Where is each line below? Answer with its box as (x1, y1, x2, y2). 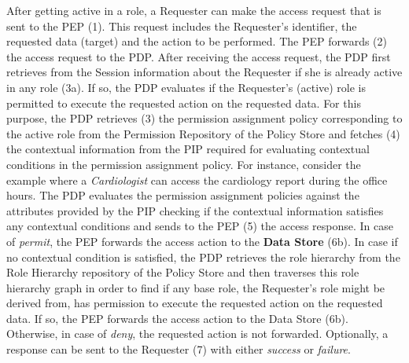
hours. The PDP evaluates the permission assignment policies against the (6, 187, 359, 203)
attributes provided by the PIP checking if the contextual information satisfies (6, 202, 384, 218)
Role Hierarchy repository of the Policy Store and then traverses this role (6, 264, 359, 280)
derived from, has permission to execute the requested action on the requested (6, 295, 383, 311)
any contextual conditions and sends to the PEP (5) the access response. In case (6, 218, 393, 234)
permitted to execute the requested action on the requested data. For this (6, 94, 361, 111)
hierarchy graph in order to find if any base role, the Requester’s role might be (6, 279, 385, 295)
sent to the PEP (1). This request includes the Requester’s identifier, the (6, 17, 357, 34)
